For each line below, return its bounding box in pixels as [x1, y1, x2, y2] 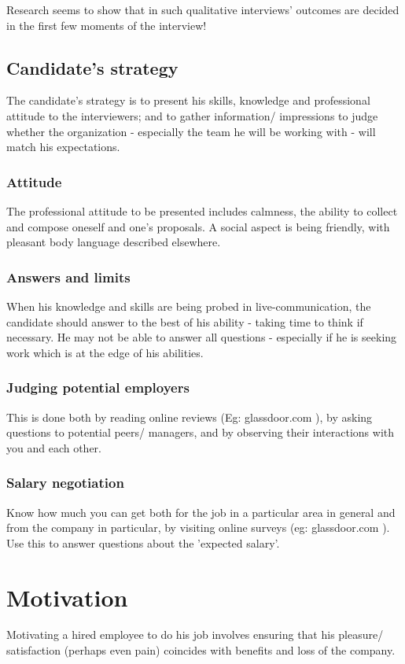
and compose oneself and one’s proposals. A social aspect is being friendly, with [6, 218, 390, 234]
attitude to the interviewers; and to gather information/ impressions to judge [6, 107, 378, 124]
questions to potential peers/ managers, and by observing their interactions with [6, 424, 395, 441]
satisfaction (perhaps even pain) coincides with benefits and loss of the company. [6, 642, 396, 658]
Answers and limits [6, 267, 131, 286]
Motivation [6, 581, 128, 613]
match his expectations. [6, 138, 120, 155]
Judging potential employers [6, 378, 190, 397]
